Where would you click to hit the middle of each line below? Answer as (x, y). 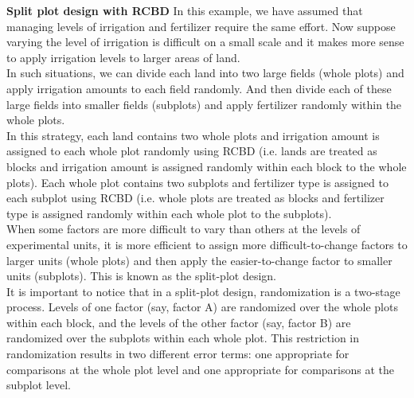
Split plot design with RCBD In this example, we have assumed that (185, 10)
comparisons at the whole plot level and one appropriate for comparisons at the (201, 369)
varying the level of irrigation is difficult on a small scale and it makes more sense (205, 42)
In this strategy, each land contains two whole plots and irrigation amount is (193, 135)
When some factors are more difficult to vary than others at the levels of (184, 229)
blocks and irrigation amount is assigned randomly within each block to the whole (207, 166)
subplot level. (39, 385)
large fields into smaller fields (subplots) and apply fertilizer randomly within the (204, 104)
